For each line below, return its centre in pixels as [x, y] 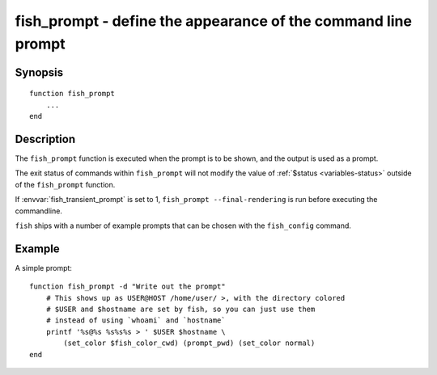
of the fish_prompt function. [65, 184]
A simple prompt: [44, 268]
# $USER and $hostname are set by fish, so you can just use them [180, 310]
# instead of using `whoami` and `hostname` [136, 320]
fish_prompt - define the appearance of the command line [214, 21]
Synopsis [39, 72]
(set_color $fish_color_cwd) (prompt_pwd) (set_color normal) [189, 343]
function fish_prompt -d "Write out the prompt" [127, 287]
